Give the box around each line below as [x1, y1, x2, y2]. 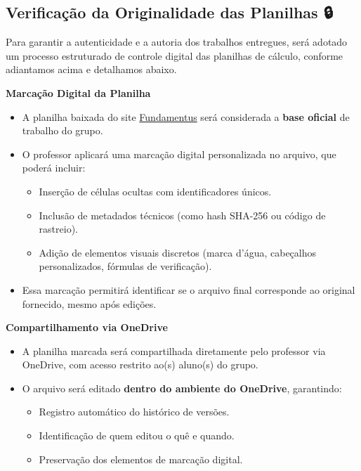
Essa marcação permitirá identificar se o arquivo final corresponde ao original [22, 282, 355, 297]
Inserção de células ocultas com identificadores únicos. [39, 183, 272, 198]
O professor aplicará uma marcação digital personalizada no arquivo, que [22, 146, 336, 161]
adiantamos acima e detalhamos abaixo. [6, 62, 177, 77]
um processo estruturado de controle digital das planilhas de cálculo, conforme [6, 48, 343, 63]
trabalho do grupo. [22, 123, 103, 138]
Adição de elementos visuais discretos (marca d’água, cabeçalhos [39, 245, 317, 259]
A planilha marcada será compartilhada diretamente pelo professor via [22, 343, 326, 358]
